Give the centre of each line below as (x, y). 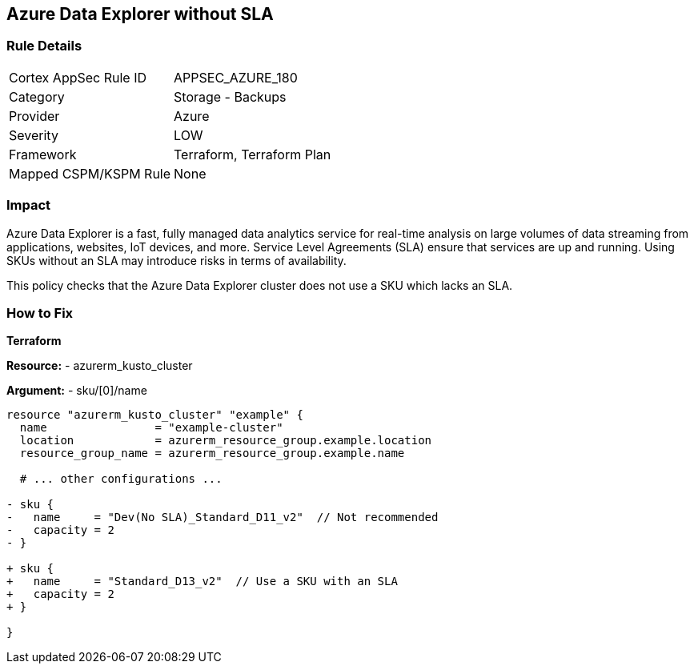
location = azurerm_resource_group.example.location (226, 441)
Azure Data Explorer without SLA (140, 14)
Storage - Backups (230, 96)
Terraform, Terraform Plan (253, 154)
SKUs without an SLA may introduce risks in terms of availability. (177, 260)
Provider (34, 116)
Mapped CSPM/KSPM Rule (90, 173)
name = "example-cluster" (151, 428)
